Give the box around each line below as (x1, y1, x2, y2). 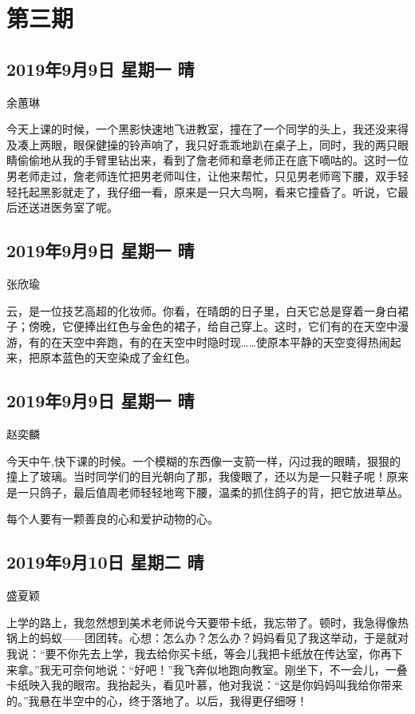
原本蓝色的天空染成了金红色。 (39, 349, 196, 366)
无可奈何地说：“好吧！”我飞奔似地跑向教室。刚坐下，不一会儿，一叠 (50, 660, 408, 677)
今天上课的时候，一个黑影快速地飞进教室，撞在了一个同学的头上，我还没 (6, 121, 386, 137)
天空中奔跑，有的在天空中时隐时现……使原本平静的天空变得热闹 (61, 333, 390, 350)
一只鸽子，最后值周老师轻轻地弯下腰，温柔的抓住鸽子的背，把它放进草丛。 (17, 483, 409, 500)
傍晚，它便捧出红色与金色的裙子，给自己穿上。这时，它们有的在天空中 (28, 318, 397, 335)
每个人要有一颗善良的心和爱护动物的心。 (6, 510, 219, 527)
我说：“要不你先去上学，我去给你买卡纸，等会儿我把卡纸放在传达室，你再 (6, 645, 392, 662)
